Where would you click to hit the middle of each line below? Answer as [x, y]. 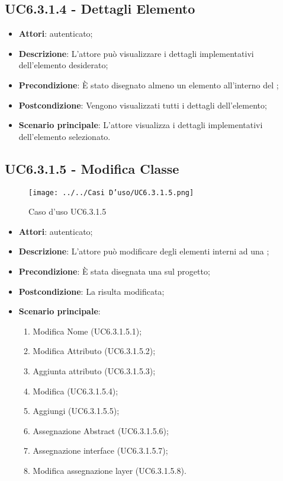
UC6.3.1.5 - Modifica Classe [92, 168]
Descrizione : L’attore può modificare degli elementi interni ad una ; [144, 251]
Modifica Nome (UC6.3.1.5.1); [87, 331]
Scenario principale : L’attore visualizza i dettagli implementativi [141, 125]
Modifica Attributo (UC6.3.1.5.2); [94, 351]
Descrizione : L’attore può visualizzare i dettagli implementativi [136, 53]
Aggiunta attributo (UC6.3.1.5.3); [94, 370]
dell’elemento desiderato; [63, 65]
